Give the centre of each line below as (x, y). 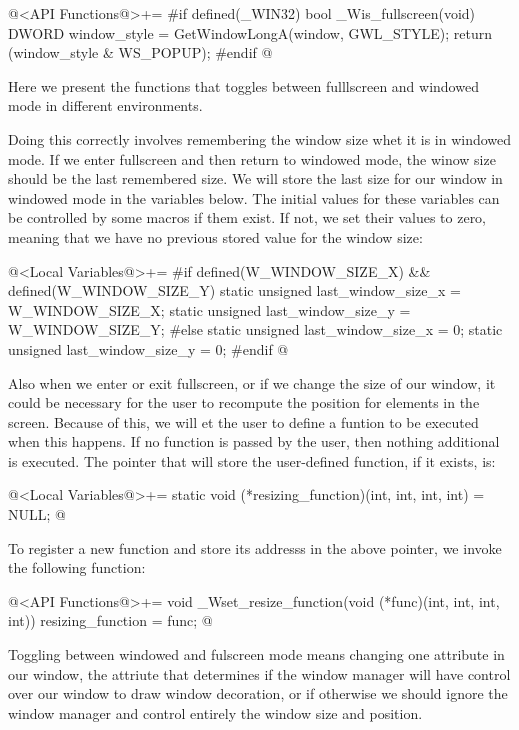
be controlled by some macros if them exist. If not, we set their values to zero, (247, 217)
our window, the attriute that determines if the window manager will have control (259, 673)
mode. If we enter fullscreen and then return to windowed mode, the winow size (252, 158)
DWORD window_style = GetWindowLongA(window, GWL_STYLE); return (250, 32)
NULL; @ (37, 514)
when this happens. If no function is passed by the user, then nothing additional (254, 441)
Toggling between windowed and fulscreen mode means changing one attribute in (256, 654)
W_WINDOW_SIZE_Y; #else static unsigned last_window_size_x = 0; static (255, 329)
